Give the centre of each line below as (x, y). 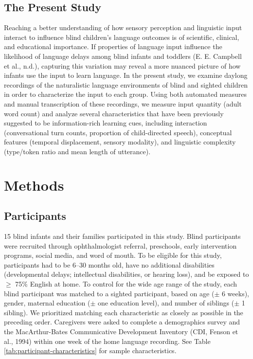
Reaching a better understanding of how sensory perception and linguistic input (123, 27)
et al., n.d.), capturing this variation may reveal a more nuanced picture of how (122, 65)
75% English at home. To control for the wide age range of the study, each (126, 284)
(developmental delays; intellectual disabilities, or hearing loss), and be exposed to (126, 274)
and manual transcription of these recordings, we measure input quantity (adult (123, 103)
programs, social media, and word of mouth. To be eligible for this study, (113, 255)
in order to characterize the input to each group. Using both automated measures (126, 94)
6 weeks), (235, 293)
